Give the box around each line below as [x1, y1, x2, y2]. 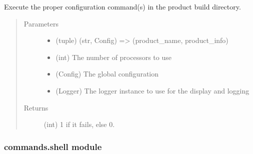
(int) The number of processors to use [55, 51, 171, 62]
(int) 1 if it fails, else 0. [43, 119, 115, 129]
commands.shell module [4, 140, 102, 152]
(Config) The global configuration [55, 68, 159, 79]
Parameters [23, 18, 58, 28]
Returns [23, 102, 48, 112]
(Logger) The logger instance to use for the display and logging [55, 85, 249, 95]
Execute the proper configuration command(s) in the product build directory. [4, 1, 241, 11]
